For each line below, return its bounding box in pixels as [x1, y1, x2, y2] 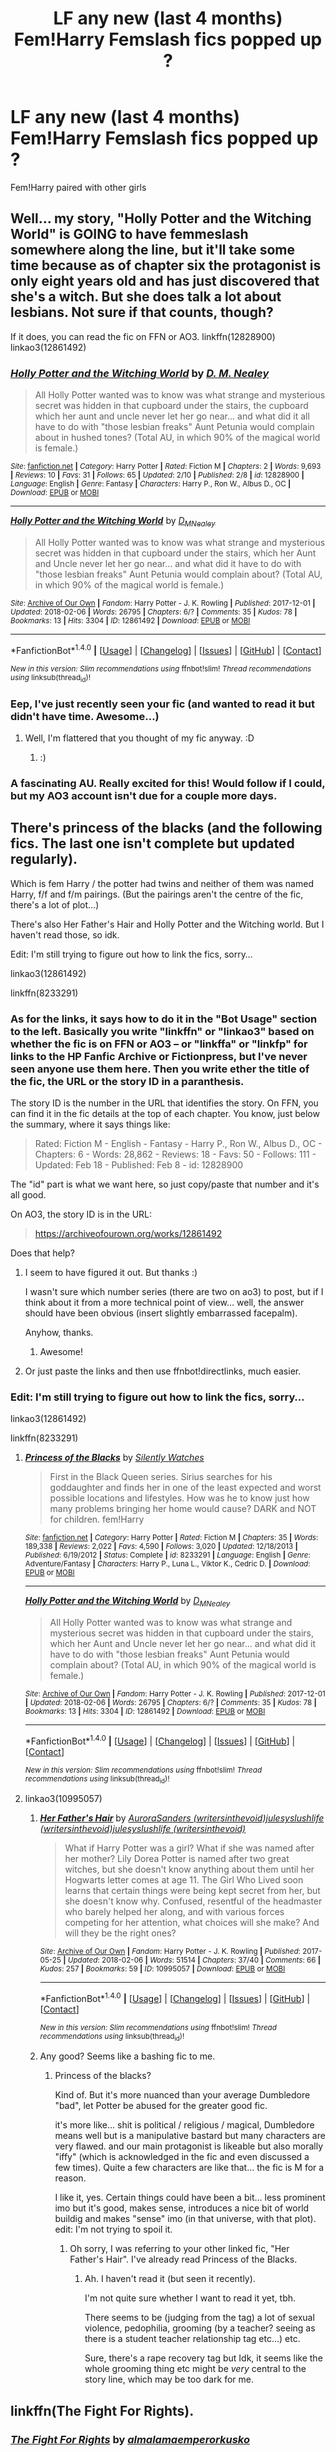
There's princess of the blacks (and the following [10, 820, 323, 837]
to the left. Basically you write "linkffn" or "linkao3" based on [10, 1024, 315, 1038]
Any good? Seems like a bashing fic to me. [39, 2050, 216, 2062]
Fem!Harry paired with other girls [10, 181, 147, 193]
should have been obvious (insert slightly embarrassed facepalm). [24, 1307, 298, 1319]
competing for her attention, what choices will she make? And [64, 1917, 320, 1929]
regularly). [10, 851, 78, 868]
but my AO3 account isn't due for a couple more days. [10, 789, 278, 803]
